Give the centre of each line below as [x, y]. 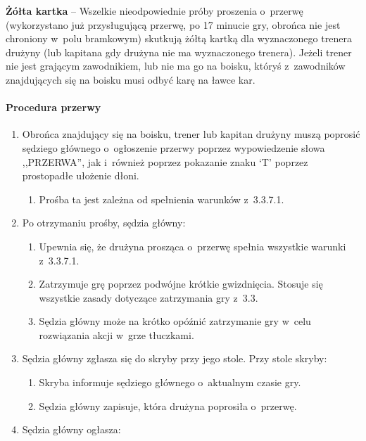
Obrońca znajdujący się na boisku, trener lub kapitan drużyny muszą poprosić [191, 134]
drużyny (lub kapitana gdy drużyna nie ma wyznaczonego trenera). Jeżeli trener [179, 52]
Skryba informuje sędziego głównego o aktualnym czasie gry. [170, 382]
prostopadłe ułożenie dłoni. [81, 175]
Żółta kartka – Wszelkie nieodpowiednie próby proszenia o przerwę [154, 11]
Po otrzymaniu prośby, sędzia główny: [104, 223]
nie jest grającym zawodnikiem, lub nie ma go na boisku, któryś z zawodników [176, 66]
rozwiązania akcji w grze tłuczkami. [116, 334]
